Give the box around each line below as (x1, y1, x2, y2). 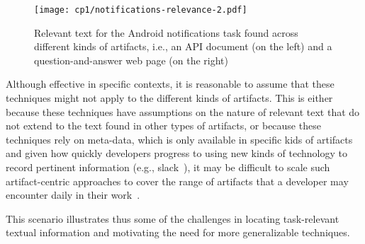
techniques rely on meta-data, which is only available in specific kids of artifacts (6, 132, 353, 146)
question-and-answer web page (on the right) (34, 52, 229, 67)
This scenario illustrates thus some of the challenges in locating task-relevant (6, 211, 339, 226)
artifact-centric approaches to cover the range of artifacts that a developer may (6, 173, 349, 188)
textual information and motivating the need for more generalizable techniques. (6, 225, 350, 240)
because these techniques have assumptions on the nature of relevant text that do (6, 104, 360, 119)
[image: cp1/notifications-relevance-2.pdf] (34, 5, 247, 15)
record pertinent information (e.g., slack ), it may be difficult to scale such (6, 160, 330, 174)
